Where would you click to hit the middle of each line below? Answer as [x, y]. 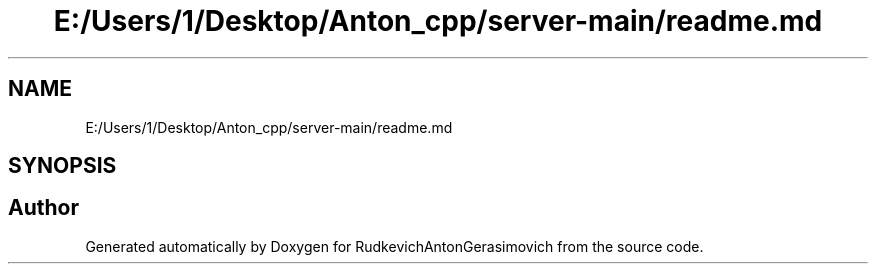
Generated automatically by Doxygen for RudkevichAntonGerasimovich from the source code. [394, 246]
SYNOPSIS [62, 166]
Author [43, 208]
